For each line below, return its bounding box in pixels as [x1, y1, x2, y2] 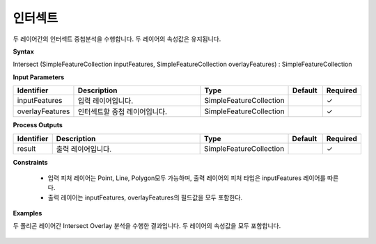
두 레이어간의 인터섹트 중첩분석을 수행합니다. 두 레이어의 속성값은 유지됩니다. [13, 35, 221, 43]
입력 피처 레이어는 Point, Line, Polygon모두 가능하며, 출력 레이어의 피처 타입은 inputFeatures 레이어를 [47, 174, 327, 182]
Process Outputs [13, 121, 63, 129]
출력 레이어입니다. [56, 144, 112, 154]
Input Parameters [13, 73, 65, 81]
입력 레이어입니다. [77, 96, 134, 106]
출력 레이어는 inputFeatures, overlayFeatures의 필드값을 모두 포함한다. [47, 193, 243, 202]
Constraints [13, 158, 48, 166]
